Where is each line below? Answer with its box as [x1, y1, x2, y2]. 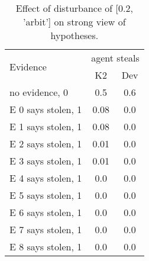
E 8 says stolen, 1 [9, 240, 82, 253]
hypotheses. [50, 28, 99, 42]
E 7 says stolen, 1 [9, 223, 82, 236]
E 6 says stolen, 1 [9, 205, 82, 219]
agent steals [91, 51, 140, 65]
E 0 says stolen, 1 [9, 102, 82, 116]
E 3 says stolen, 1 [9, 154, 82, 167]
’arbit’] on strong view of [23, 15, 126, 28]
